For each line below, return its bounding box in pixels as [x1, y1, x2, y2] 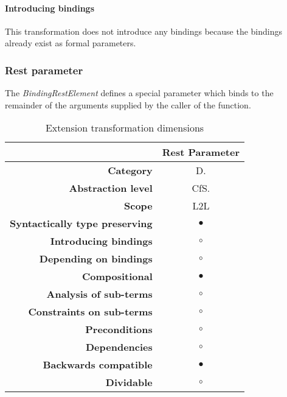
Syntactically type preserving [10, 216, 153, 231]
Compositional [81, 269, 153, 284]
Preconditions [85, 322, 153, 337]
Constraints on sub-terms [28, 304, 153, 319]
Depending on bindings [39, 251, 153, 266]
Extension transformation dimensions [45, 121, 204, 135]
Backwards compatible [43, 357, 153, 372]
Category [108, 163, 153, 178]
